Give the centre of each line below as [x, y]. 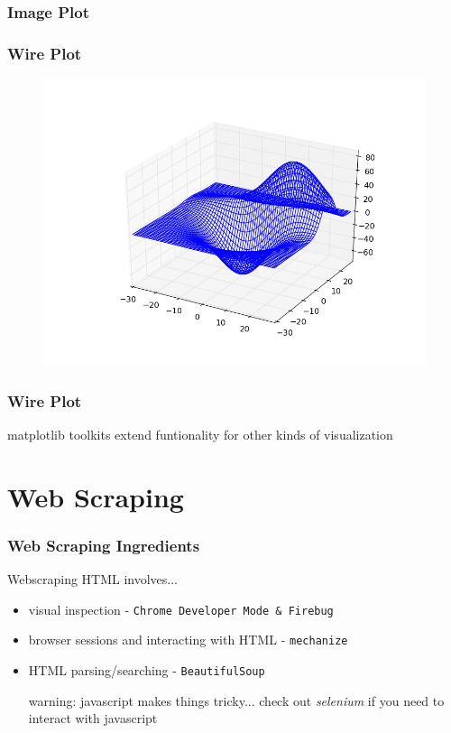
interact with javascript [93, 718]
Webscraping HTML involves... [93, 579]
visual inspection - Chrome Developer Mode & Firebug [181, 609]
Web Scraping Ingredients [104, 545]
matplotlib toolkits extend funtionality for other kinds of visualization [200, 434]
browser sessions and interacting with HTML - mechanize [188, 640]
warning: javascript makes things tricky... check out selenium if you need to [236, 700]
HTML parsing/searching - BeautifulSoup [147, 669]
